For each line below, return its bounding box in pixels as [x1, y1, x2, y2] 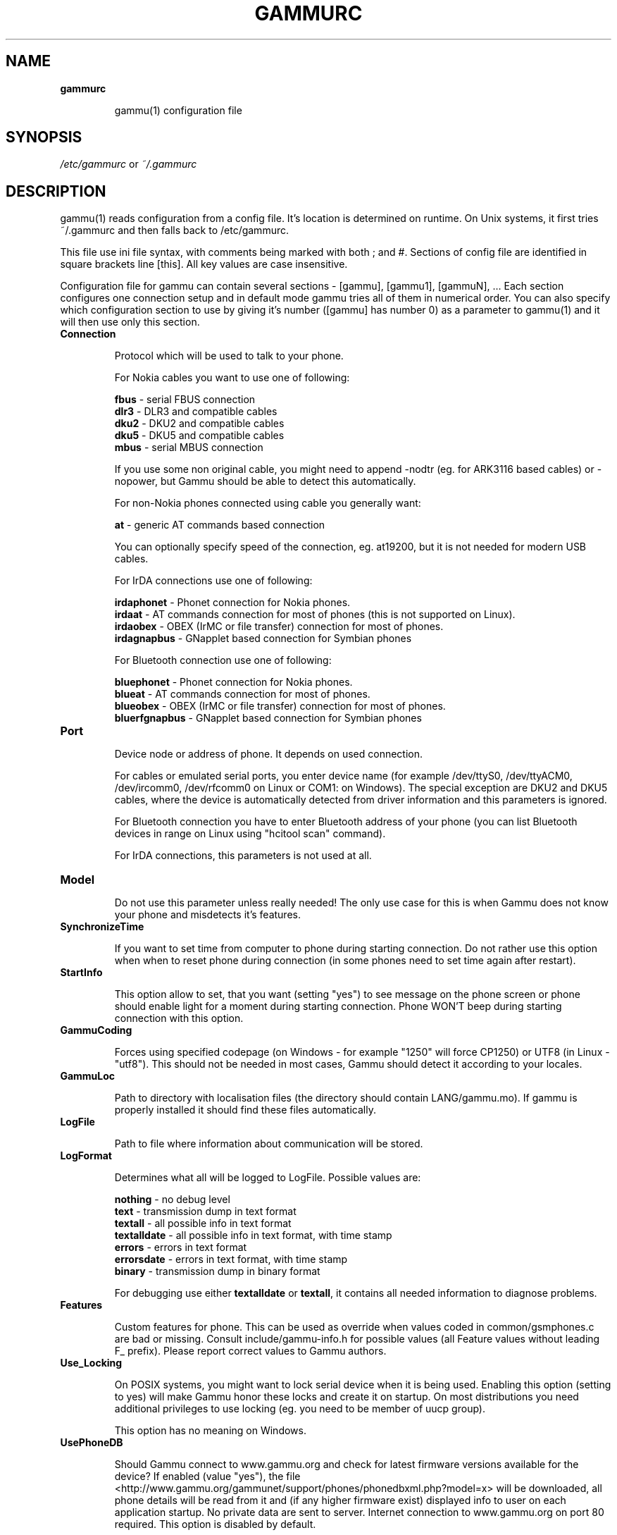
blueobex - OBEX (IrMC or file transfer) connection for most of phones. [114, 700, 446, 713]
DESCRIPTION [6, 182, 106, 200]
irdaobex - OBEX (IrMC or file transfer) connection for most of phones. [114, 620, 444, 633]
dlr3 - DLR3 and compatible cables [114, 405, 278, 418]
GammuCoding [60, 1024, 132, 1037]
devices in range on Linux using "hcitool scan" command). [114, 827, 386, 840]
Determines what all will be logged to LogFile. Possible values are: [114, 1171, 421, 1184]
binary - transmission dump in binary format [114, 1265, 320, 1278]
